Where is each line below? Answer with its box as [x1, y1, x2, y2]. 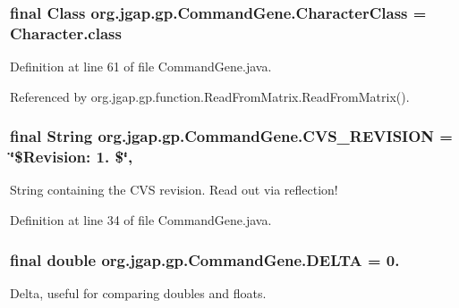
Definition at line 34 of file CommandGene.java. [10, 211, 272, 229]
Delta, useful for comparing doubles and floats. [10, 283, 267, 302]
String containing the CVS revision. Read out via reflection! [10, 180, 338, 199]
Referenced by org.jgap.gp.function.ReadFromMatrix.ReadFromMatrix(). [10, 87, 410, 105]
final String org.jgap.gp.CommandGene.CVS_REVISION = [10, 125, 453, 147]
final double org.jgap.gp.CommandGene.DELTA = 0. [10, 248, 400, 271]
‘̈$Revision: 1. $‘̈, [10, 146, 133, 168]
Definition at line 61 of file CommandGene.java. [10, 57, 272, 76]
